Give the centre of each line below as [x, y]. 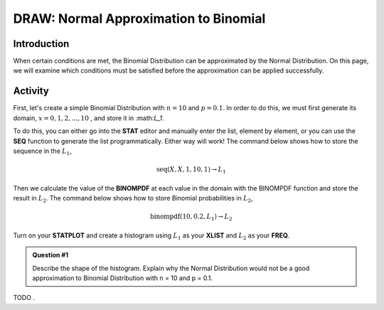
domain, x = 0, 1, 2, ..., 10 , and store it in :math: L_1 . [89, 118]
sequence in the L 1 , [42, 151]
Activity [31, 91]
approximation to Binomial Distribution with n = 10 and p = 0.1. [123, 278]
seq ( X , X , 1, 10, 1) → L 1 [191, 170]
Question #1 [50, 255]
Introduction [41, 44]
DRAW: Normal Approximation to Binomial [139, 18]
